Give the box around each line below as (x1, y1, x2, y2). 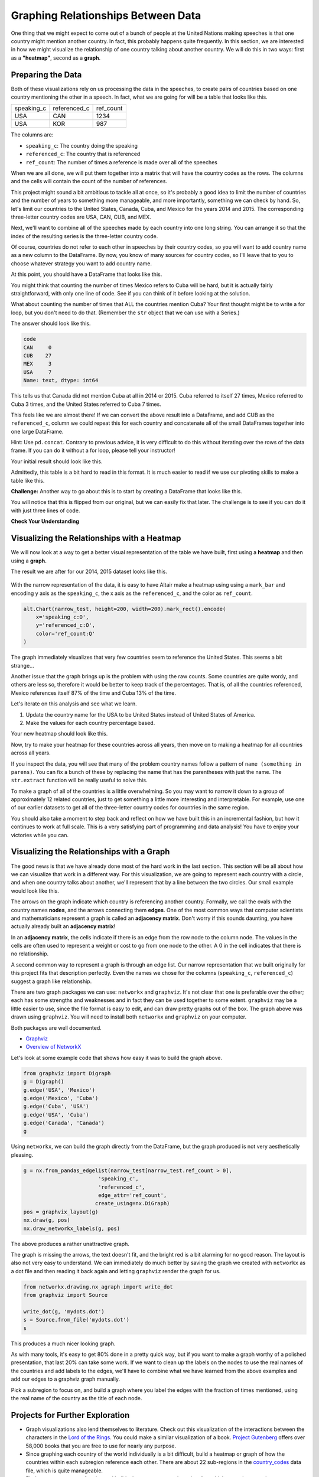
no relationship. (11, 950, 49, 957)
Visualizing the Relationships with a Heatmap (11, 533, 181, 544)
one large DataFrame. (11, 428, 64, 435)
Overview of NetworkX (25, 1043, 82, 1050)
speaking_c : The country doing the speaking (25, 142, 138, 149)
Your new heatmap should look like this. (11, 730, 108, 737)
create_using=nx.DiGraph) (95, 1200, 170, 1207)
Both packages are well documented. (11, 1024, 102, 1031)
